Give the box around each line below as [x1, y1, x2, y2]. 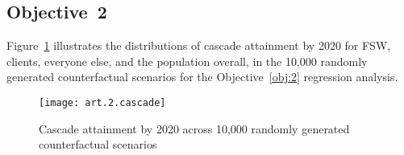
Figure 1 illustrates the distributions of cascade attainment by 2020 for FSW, [6, 37, 391, 54]
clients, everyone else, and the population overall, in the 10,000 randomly [6, 52, 368, 69]
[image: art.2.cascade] [39, 96, 166, 108]
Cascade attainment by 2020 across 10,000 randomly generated [39, 120, 350, 137]
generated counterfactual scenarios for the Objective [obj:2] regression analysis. [6, 68, 398, 85]
